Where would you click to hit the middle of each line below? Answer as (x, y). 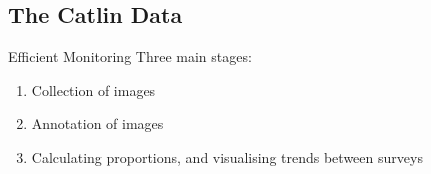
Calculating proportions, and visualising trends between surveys (227, 156)
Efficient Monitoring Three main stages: (130, 56)
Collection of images (93, 89)
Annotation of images (97, 123)
